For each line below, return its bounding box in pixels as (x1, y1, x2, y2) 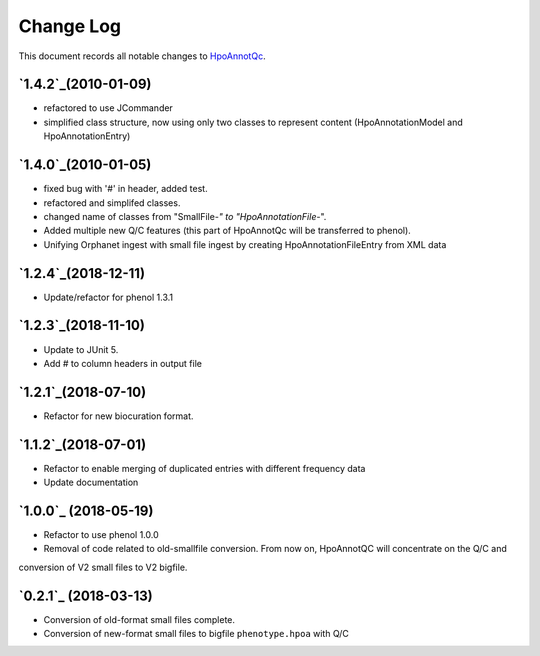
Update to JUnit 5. (43, 343, 119, 355)
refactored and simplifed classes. (43, 196, 181, 209)
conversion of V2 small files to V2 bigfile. (18, 561, 188, 573)
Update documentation (43, 476, 139, 489)
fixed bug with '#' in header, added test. (43, 183, 209, 195)
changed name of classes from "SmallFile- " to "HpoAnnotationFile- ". (43, 210, 327, 222)
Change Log (18, 15, 122, 37)
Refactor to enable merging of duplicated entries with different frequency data (43, 462, 366, 474)
